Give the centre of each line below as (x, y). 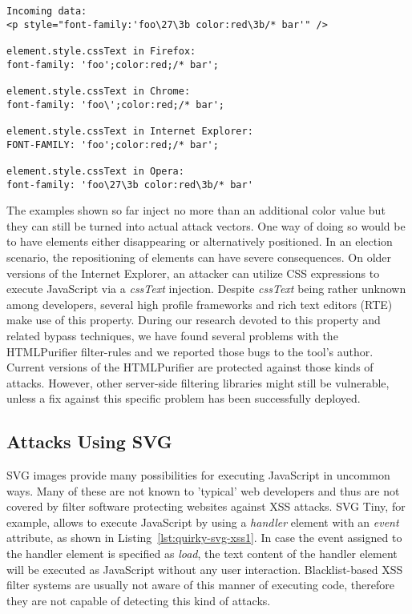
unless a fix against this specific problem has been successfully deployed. (184, 398)
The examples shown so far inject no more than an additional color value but (196, 210)
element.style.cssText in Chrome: (99, 91)
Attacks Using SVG (89, 441)
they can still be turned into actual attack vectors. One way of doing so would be (206, 225)
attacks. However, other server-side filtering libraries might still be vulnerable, (198, 382)
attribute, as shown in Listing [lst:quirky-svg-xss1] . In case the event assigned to (204, 538)
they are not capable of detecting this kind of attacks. (139, 600)
